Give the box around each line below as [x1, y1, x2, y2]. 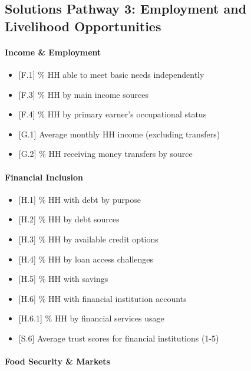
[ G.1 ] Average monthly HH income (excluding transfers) [18, 127, 220, 140]
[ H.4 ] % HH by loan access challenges [18, 252, 153, 265]
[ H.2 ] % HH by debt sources [18, 213, 120, 225]
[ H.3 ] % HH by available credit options [18, 232, 158, 245]
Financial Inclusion [5, 170, 84, 183]
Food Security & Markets [5, 355, 110, 367]
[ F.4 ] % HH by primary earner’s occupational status [18, 108, 207, 120]
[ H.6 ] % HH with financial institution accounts [18, 292, 187, 304]
